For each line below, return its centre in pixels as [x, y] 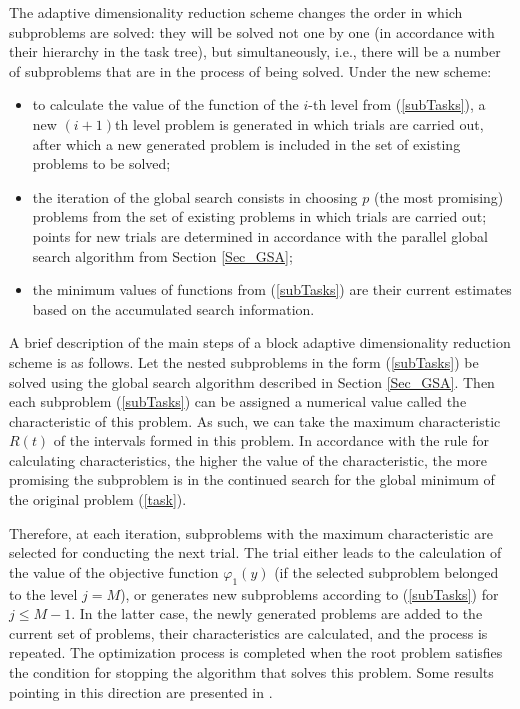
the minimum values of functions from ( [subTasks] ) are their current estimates [272, 289]
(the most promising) [438, 196]
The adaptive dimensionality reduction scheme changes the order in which [236, 12]
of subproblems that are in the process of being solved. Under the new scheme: [250, 70]
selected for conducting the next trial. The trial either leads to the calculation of [255, 552]
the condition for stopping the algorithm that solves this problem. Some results [251, 672]
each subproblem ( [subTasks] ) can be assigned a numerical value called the [238, 401]
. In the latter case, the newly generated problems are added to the [277, 613]
